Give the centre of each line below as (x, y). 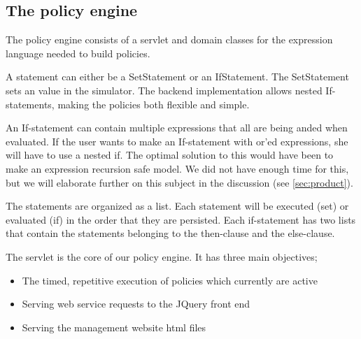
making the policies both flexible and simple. (154, 104)
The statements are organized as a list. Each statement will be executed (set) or (177, 206)
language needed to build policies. (78, 53)
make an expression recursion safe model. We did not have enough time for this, (177, 168)
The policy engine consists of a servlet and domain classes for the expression (169, 39)
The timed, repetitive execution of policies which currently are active (170, 280)
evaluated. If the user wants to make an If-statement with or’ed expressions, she (177, 141)
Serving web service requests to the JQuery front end (136, 304)
